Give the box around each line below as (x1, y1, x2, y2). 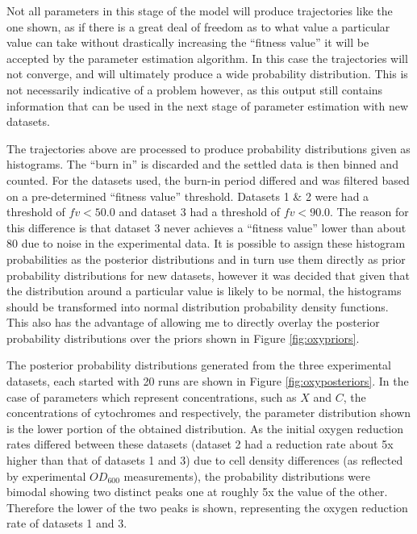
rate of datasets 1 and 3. (6, 515, 127, 532)
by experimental (6, 467, 86, 484)
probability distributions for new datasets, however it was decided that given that (6, 266, 410, 283)
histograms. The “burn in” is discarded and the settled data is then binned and (6, 156, 398, 173)
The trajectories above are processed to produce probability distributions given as (6, 140, 411, 156)
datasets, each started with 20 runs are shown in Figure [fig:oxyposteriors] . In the (6, 373, 409, 390)
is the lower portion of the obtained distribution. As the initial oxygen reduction (6, 419, 403, 436)
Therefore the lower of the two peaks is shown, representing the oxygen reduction (6, 499, 408, 515)
